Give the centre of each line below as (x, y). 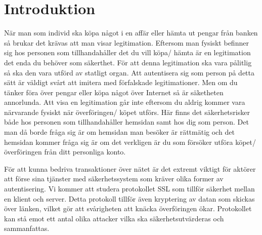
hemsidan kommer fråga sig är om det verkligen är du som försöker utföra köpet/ (130, 142)
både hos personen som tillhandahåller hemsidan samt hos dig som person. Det (126, 122)
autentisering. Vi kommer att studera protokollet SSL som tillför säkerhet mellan (129, 189)
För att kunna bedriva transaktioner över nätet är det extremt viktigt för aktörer (130, 168)
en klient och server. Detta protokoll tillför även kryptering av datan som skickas (129, 198)
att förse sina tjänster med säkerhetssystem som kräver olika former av (114, 179)
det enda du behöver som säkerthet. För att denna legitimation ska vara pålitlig (128, 62)
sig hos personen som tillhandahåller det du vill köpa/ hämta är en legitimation (127, 52)
